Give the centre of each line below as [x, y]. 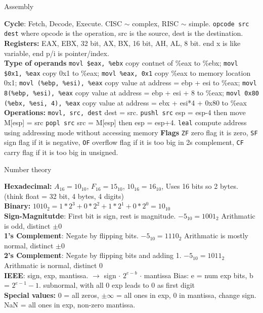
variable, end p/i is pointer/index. [57, 53]
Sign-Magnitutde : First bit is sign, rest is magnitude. [90, 215]
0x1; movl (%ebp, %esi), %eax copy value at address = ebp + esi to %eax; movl [130, 83]
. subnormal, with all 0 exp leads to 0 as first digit [117, 285]
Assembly [19, 6]
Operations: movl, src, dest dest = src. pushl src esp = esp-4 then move [125, 112]
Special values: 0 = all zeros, [52, 295]
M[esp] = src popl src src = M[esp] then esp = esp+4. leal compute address [125, 122]
